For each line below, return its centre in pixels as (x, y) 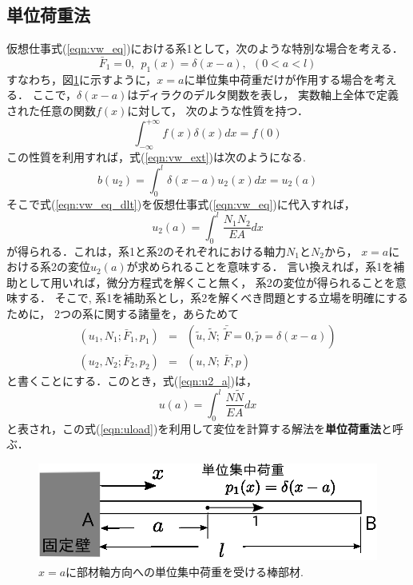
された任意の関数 (51, 110)
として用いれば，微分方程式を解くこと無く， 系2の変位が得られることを (206, 282)
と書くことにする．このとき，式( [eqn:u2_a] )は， (132, 380)
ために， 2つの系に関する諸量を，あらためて (123, 314)
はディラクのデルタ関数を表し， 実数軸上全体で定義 (263, 95)
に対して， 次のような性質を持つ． (218, 110)
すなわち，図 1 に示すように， (82, 79)
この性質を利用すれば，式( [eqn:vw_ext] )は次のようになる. (156, 156)
